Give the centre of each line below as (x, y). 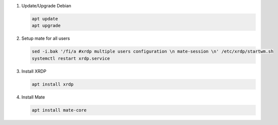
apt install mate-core (59, 110)
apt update (45, 19)
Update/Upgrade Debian (46, 6)
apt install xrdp (53, 84)
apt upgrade (46, 26)
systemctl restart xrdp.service (71, 58)
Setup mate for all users (46, 38)
